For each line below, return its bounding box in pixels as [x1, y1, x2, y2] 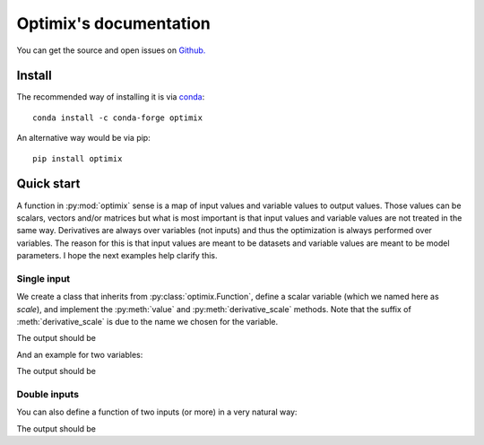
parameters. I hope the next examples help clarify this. [16, 250, 219, 261]
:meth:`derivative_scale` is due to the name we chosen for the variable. [16, 317, 279, 327]
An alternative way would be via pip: [16, 133, 151, 144]
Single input [16, 272, 71, 284]
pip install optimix [32, 153, 123, 163]
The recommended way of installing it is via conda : [16, 92, 205, 102]
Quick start [16, 176, 81, 192]
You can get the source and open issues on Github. [16, 45, 206, 56]
